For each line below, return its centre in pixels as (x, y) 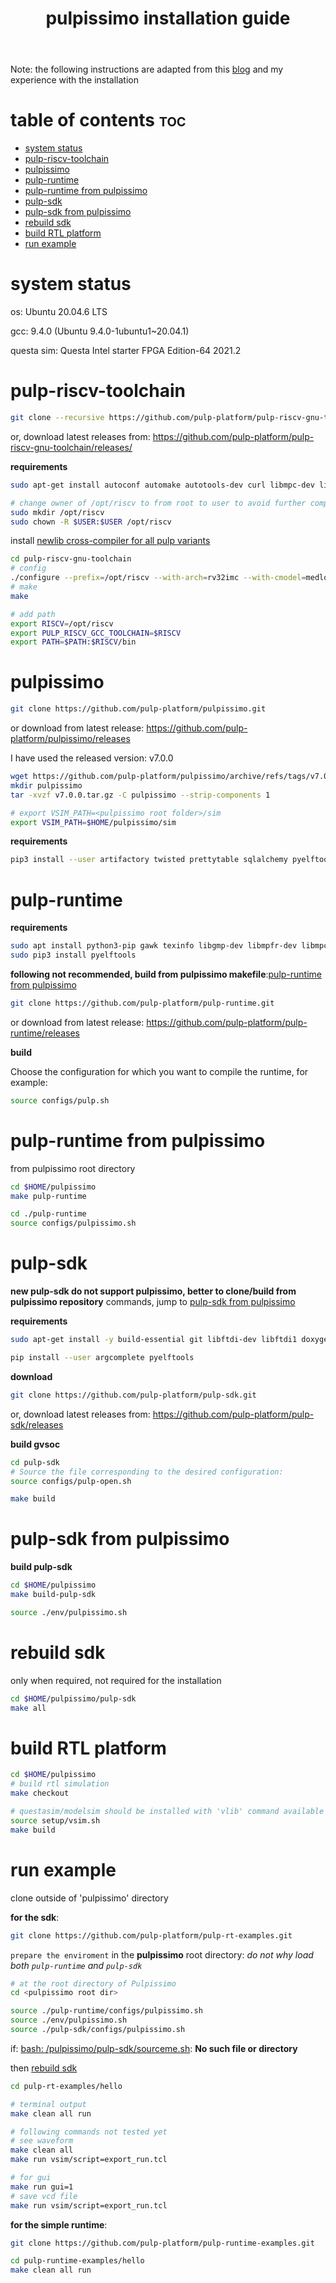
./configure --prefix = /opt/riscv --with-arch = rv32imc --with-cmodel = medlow (171, 578)
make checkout (40, 1793)
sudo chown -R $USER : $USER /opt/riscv (91, 522)
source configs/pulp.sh (60, 1100)
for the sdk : (35, 1917)
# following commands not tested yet (89, 2132)
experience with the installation (74, 80)
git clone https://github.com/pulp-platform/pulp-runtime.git (142, 1003)
